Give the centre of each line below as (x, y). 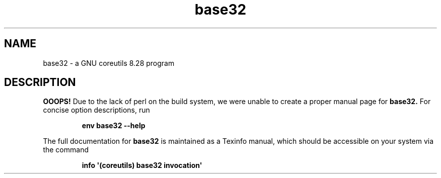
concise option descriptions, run (96, 110)
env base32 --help (114, 126)
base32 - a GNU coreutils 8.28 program (109, 63)
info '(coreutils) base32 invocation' (142, 165)
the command (66, 150)
